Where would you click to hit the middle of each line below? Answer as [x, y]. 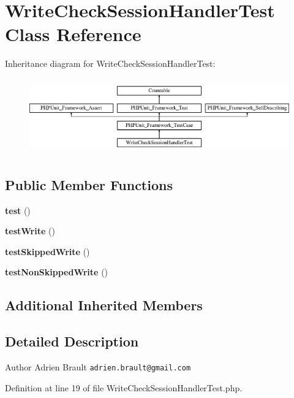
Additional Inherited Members [104, 305]
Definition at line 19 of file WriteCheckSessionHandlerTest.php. [124, 387]
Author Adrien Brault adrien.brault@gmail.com [98, 366]
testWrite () [30, 231]
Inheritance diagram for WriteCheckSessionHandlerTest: [110, 63]
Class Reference [73, 34]
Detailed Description [72, 341]
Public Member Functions [89, 184]
